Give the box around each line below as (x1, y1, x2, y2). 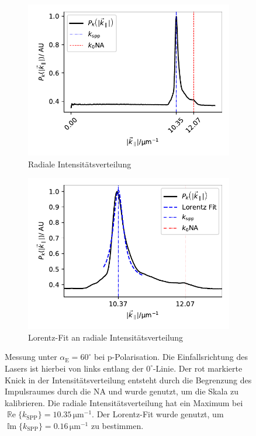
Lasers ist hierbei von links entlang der (5, 362, 144, 374)
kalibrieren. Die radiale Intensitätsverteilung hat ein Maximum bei (5, 396, 243, 408)
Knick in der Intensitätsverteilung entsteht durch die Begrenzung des (5, 373, 252, 386)
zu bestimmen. (91, 419, 144, 431)
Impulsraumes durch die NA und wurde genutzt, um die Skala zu (5, 385, 239, 397)
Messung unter (5, 351, 57, 363)
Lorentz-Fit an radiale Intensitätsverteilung (28, 331, 184, 343)
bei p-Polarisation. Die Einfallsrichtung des (94, 351, 248, 363)
